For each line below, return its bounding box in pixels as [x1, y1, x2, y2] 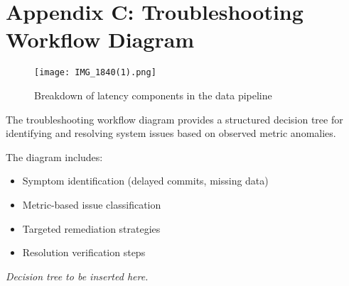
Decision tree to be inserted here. [6, 268, 149, 283]
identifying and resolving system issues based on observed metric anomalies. [6, 126, 336, 141]
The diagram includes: [6, 149, 103, 164]
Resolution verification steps [22, 245, 146, 260]
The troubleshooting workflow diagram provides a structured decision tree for [6, 111, 343, 126]
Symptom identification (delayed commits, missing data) [22, 173, 269, 188]
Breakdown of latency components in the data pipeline [34, 87, 272, 102]
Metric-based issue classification [22, 197, 161, 211]
